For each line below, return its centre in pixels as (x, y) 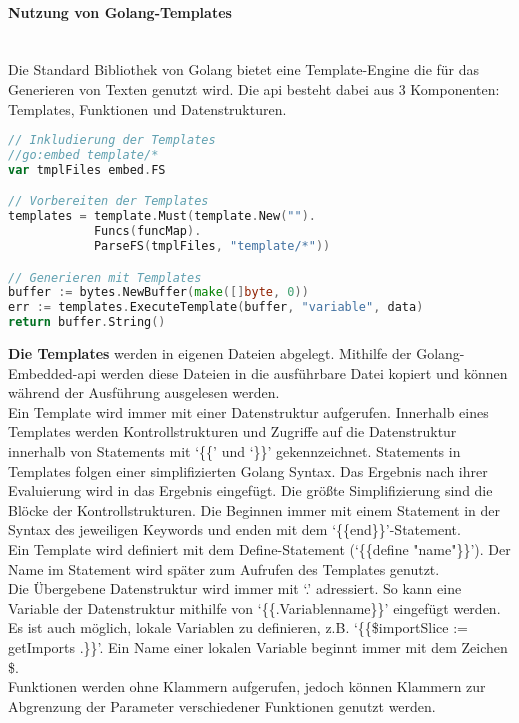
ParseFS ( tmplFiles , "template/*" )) (212, 246)
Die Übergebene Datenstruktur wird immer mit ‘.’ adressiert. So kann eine (235, 588)
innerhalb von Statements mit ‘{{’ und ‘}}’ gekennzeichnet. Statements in (234, 451)
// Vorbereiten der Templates (108, 201)
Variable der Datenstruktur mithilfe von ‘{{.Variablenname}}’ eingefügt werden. (254, 607)
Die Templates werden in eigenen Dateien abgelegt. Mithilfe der (210, 353)
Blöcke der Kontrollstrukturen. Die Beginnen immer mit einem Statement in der (254, 509)
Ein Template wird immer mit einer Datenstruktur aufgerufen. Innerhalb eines (248, 411)
